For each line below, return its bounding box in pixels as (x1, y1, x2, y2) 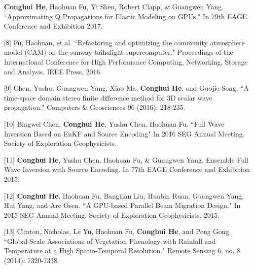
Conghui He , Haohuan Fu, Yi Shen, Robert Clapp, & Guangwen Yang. (4, 1, 224, 11)
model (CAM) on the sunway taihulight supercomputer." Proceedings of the (4, 47, 233, 57)
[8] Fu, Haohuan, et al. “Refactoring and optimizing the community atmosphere (4, 37, 245, 47)
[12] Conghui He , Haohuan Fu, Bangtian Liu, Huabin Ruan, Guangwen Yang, (4, 190, 244, 201)
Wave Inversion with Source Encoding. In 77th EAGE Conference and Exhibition (4, 164, 250, 174)
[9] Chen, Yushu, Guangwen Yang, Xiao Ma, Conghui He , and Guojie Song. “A (4, 83, 249, 93)
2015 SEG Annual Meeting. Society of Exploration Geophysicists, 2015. (4, 209, 220, 220)
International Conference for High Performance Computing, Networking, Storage (4, 56, 248, 67)
